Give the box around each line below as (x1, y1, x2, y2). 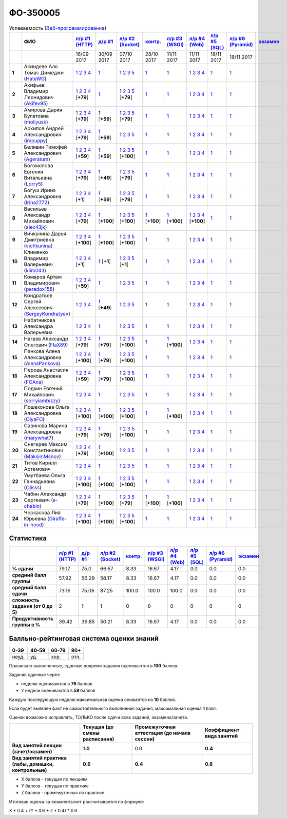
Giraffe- (49, 515, 67, 522)
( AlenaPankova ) (24, 360, 60, 367)
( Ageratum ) (24, 156, 51, 162)
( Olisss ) (24, 484, 42, 491)
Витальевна (24, 174, 52, 181)
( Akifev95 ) (24, 100, 48, 107)
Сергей (24, 298, 41, 305)
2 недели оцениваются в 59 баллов (21, 688, 96, 694)
